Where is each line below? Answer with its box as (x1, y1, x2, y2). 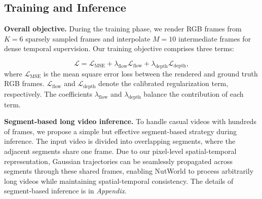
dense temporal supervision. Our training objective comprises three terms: (4, 43, 234, 54)
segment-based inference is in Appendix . (4, 185, 127, 196)
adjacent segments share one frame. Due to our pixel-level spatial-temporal (4, 146, 237, 156)
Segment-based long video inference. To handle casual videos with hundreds (4, 116, 256, 127)
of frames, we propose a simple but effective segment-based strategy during (4, 126, 237, 136)
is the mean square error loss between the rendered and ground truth (43, 68, 258, 78)
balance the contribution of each (143, 88, 244, 99)
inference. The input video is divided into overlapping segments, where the (4, 136, 236, 146)
